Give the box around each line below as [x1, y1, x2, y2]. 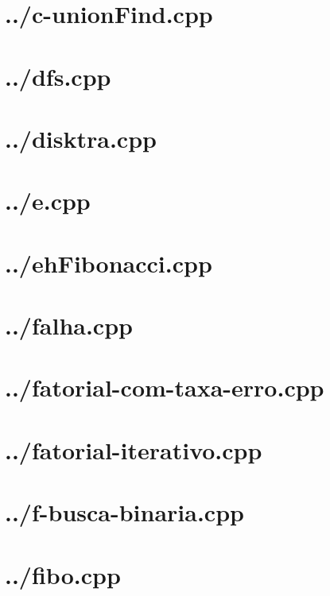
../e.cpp [5, 184, 91, 217]
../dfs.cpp [5, 60, 111, 92]
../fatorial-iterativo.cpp [5, 433, 262, 466]
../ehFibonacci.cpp [5, 246, 212, 279]
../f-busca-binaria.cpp [5, 496, 244, 528]
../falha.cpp [5, 309, 133, 342]
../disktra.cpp [5, 122, 157, 154]
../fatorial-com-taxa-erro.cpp [5, 371, 324, 404]
